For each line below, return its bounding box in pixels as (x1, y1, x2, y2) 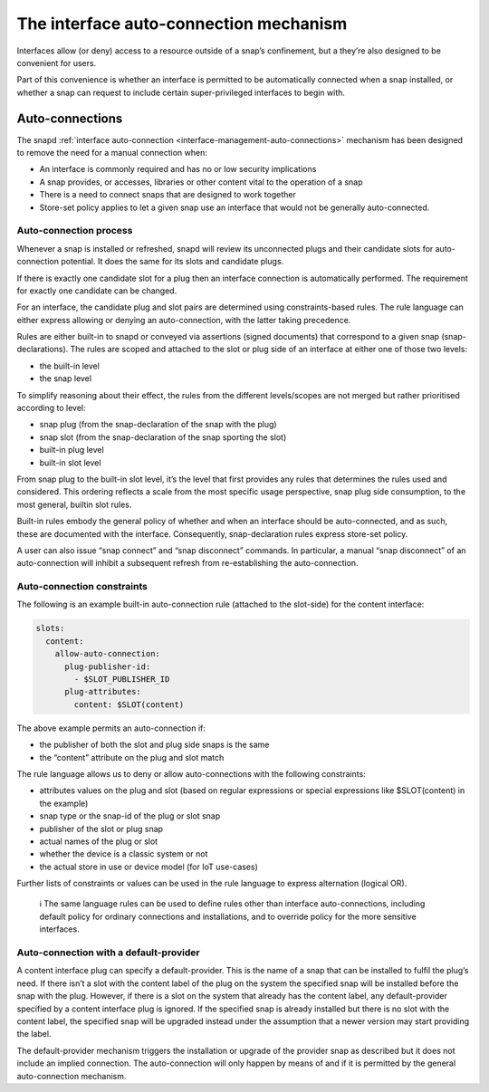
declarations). (16, 344, 69, 355)
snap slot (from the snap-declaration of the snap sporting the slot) (39, 431, 287, 443)
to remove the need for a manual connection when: (16, 148, 208, 158)
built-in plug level (39, 445, 104, 455)
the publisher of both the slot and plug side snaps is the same (39, 739, 270, 751)
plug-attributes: (64, 686, 142, 697)
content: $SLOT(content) (73, 699, 185, 710)
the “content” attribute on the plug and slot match (39, 752, 225, 762)
